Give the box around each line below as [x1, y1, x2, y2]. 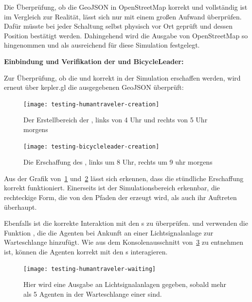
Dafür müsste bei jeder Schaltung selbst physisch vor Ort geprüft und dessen [4, 21, 233, 31]
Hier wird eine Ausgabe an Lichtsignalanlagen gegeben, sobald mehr [23, 279, 227, 289]
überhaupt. [4, 201, 37, 212]
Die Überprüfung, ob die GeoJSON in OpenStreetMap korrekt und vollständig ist [4, 2, 248, 12]
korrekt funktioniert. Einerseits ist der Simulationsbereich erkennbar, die [4, 183, 220, 193]
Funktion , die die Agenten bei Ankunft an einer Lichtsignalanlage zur [4, 227, 214, 237]
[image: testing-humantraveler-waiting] [23, 265, 156, 272]
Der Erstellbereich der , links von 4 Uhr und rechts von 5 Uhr [23, 115, 208, 125]
